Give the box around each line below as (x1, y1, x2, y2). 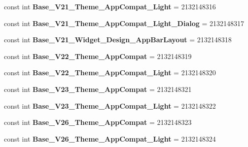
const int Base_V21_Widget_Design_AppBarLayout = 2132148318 (4, 34, 232, 45)
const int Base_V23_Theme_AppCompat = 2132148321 (4, 84, 192, 94)
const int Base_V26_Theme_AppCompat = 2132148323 (4, 117, 192, 127)
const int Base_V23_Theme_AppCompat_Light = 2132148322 (4, 100, 216, 111)
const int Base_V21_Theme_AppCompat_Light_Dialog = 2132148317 (4, 18, 245, 28)
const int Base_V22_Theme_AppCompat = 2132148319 (4, 51, 192, 61)
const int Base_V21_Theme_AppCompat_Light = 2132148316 (4, 1, 216, 11)
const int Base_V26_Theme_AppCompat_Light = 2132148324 (4, 133, 216, 144)
